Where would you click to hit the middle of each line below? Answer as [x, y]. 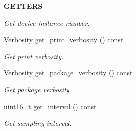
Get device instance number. [47, 23]
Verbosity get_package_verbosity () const [68, 73]
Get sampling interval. [38, 123]
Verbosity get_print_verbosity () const [64, 39]
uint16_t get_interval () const [50, 106]
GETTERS [23, 6]
